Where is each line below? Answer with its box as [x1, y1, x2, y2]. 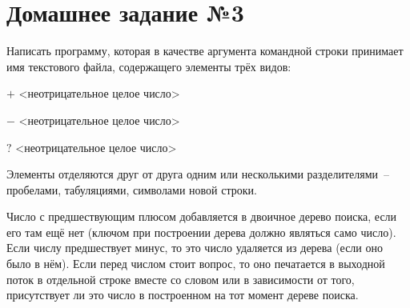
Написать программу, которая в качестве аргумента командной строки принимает [6, 42, 404, 59]
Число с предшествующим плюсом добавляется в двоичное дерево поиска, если [6, 208, 397, 225]
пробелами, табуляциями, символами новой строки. [6, 181, 257, 198]
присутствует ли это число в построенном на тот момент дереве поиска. [6, 286, 359, 303]
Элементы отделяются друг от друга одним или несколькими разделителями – [6, 166, 390, 182]
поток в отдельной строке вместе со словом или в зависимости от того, [6, 270, 355, 287]
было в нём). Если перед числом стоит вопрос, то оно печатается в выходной [6, 255, 385, 272]
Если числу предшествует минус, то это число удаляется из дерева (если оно [6, 239, 383, 256]
